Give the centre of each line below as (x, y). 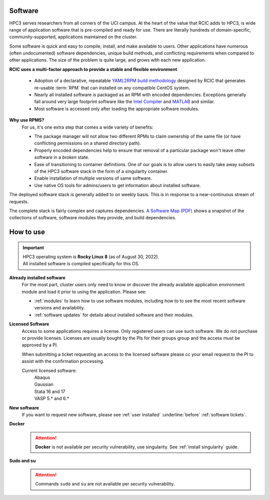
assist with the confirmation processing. (63, 361)
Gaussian (44, 384)
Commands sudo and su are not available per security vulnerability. (105, 484)
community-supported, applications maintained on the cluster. (73, 37)
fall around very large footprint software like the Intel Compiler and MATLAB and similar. (124, 102)
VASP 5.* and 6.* (52, 398)
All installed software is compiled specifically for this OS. (81, 264)
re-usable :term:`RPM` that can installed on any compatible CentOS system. (112, 88)
